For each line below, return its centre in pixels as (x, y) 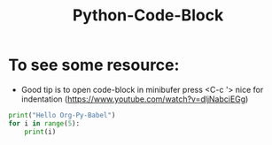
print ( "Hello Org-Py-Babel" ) (62, 115)
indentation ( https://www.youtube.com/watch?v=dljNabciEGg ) (135, 99)
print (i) (40, 132)
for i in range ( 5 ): (44, 123)
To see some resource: (94, 65)
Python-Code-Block (148, 15)
